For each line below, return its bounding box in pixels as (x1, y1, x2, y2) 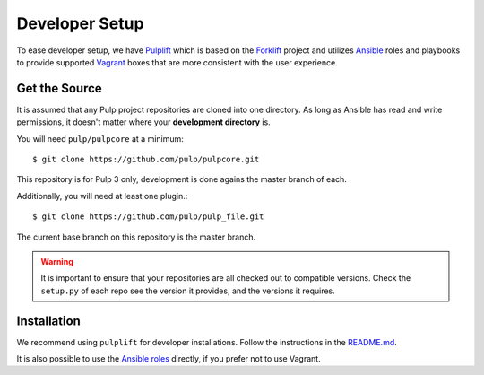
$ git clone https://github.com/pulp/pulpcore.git (32, 154, 260, 165)
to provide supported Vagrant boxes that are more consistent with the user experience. (16, 57, 338, 67)
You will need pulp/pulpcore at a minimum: (16, 133, 184, 144)
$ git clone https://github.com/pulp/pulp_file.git (32, 212, 264, 222)
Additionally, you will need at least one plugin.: (16, 190, 188, 201)
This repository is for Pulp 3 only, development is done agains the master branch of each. (16, 174, 347, 185)
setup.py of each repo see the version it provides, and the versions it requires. (40, 285, 335, 296)
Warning (40, 256, 73, 266)
